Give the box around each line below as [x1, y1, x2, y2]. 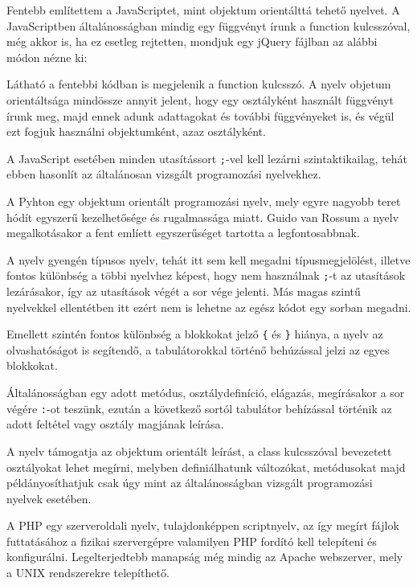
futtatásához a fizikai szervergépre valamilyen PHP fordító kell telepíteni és [6, 532, 377, 549]
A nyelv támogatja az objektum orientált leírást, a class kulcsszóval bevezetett [6, 442, 392, 459]
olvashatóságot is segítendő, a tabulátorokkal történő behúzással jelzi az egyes [6, 341, 390, 358]
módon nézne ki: [6, 48, 88, 65]
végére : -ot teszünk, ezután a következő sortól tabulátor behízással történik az [6, 400, 392, 416]
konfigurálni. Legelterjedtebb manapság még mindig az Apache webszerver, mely [6, 548, 403, 565]
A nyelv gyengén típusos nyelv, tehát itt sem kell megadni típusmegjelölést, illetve [6, 251, 411, 268]
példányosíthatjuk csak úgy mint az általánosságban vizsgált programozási [6, 474, 373, 491]
